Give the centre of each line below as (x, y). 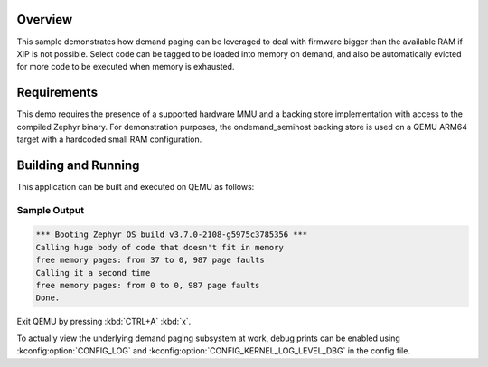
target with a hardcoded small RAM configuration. (109, 139)
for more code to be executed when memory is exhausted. (126, 67)
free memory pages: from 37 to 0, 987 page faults (150, 260)
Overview (45, 19)
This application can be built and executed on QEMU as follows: (136, 186)
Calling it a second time (93, 273)
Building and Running (78, 165)
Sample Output (51, 210)
